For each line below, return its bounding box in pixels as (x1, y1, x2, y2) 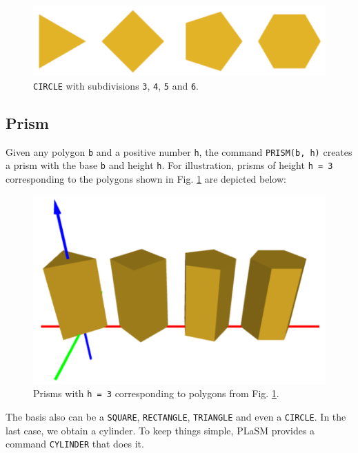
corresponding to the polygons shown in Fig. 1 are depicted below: (6, 171, 286, 185)
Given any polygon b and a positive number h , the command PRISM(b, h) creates (6, 144, 352, 159)
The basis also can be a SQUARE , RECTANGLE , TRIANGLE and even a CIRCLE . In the (6, 409, 346, 423)
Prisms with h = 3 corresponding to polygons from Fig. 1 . (33, 386, 279, 401)
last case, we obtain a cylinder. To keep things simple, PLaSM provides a (6, 423, 315, 437)
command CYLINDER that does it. (6, 436, 144, 451)
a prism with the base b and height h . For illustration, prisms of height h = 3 (6, 158, 333, 172)
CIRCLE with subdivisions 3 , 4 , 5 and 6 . (33, 78, 199, 92)
